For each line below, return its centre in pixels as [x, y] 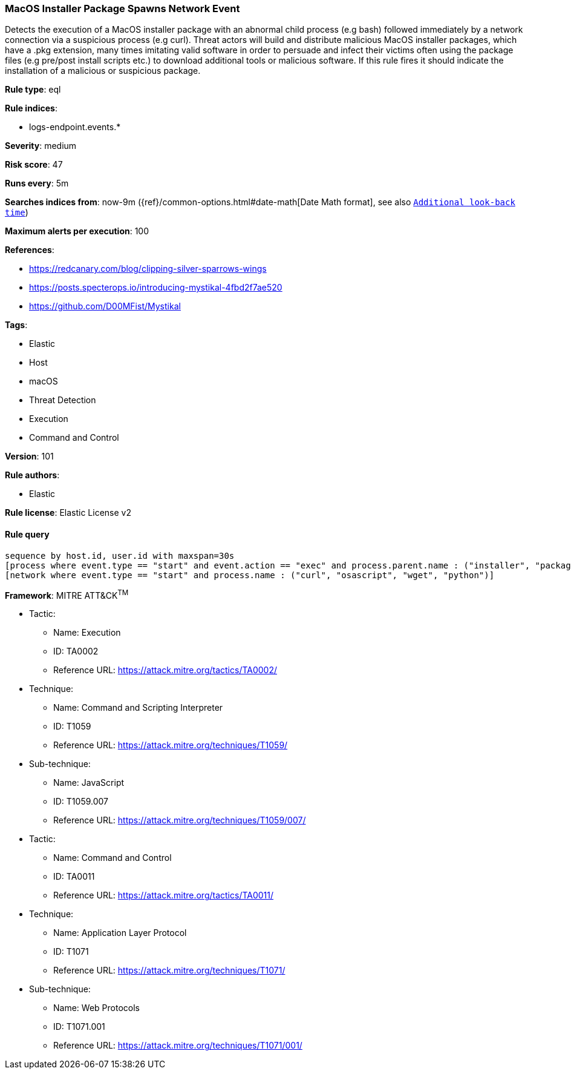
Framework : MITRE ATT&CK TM [67, 594]
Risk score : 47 [34, 165]
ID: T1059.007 [81, 802]
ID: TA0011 [74, 877]
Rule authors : [32, 475]
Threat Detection [63, 400]
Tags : [16, 325]
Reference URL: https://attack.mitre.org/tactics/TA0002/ [165, 670]
